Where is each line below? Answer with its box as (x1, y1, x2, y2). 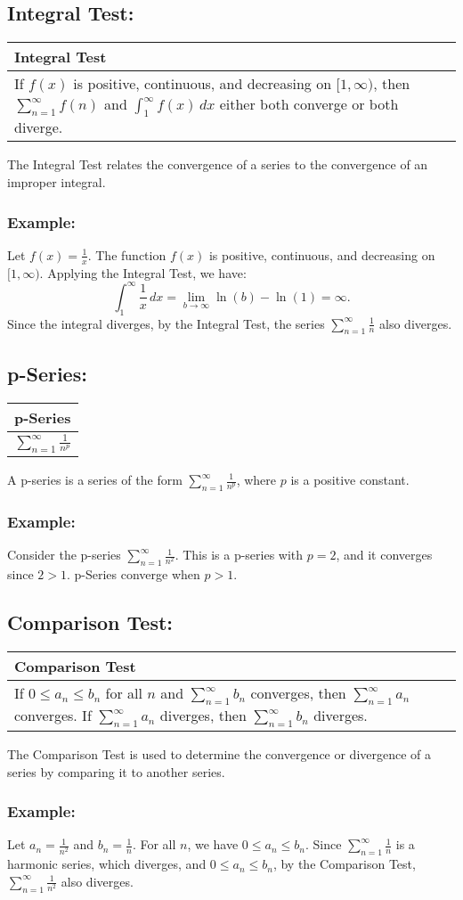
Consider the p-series (7, 545, 121, 564)
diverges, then (159, 704, 247, 725)
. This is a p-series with (175, 545, 304, 564)
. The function (87, 245, 167, 264)
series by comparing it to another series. (7, 762, 225, 781)
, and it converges (336, 545, 433, 564)
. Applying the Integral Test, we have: (39, 263, 247, 282)
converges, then (250, 682, 346, 703)
